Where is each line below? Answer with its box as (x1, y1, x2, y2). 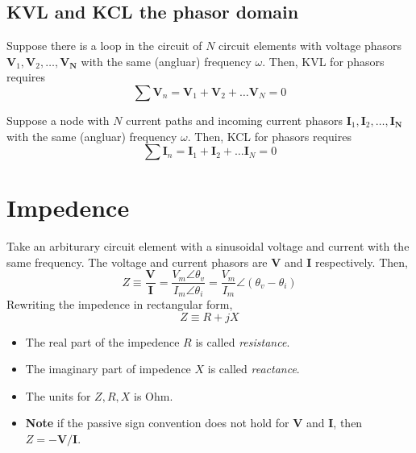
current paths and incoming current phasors (126, 111, 343, 128)
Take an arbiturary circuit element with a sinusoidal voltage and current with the (6, 238, 410, 255)
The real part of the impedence (25, 333, 180, 350)
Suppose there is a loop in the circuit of (6, 37, 202, 54)
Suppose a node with (6, 111, 110, 128)
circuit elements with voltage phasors (218, 37, 402, 54)
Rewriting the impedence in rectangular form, (6, 296, 233, 312)
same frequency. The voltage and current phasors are (6, 253, 268, 270)
